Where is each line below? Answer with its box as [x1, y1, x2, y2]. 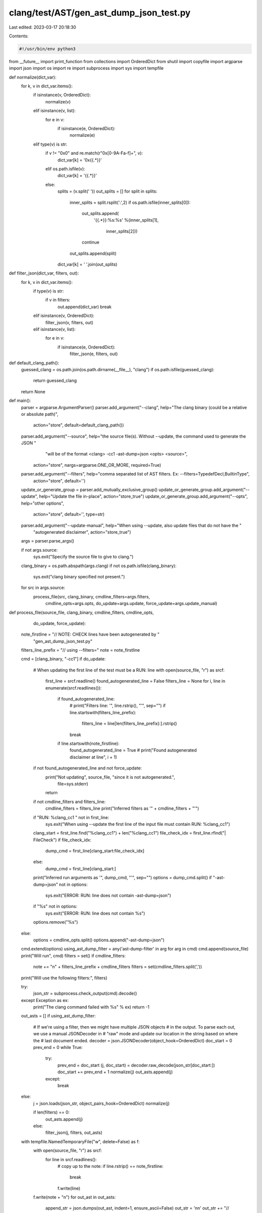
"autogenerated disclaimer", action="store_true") [33, 529, 131, 535]
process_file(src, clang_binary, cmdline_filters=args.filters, [33, 593, 150, 599]
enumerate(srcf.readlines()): [45, 685, 102, 691]
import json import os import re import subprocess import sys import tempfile [9, 66, 164, 71]
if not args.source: [21, 547, 58, 553]
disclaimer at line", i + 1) [69, 754, 117, 760]
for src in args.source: [21, 585, 65, 590]
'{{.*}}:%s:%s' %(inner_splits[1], [94, 217, 159, 223]
